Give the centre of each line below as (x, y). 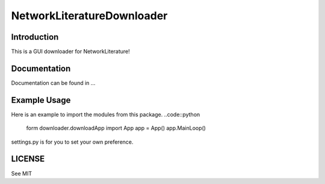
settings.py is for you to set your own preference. (72, 142)
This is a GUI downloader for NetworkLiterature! (71, 52)
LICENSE (28, 159)
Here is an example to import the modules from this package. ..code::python (106, 114)
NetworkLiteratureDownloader (89, 16)
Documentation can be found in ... (53, 83)
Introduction (35, 37)
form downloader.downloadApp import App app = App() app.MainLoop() (116, 128)
